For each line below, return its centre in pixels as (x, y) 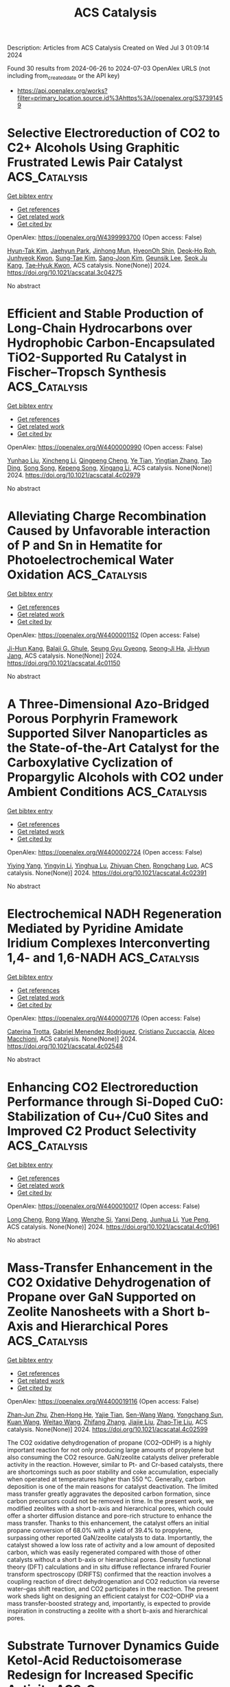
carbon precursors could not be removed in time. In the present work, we (111, 1501)
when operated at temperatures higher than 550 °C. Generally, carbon (106, 1479)
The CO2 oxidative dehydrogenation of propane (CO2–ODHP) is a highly (109, 1442)
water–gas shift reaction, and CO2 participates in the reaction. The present (113, 1589)
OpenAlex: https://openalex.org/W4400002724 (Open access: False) (105, 852)
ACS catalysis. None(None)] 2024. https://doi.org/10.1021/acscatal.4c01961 (113, 1227)
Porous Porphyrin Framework (93, 719)
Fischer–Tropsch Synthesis (87, 372)
